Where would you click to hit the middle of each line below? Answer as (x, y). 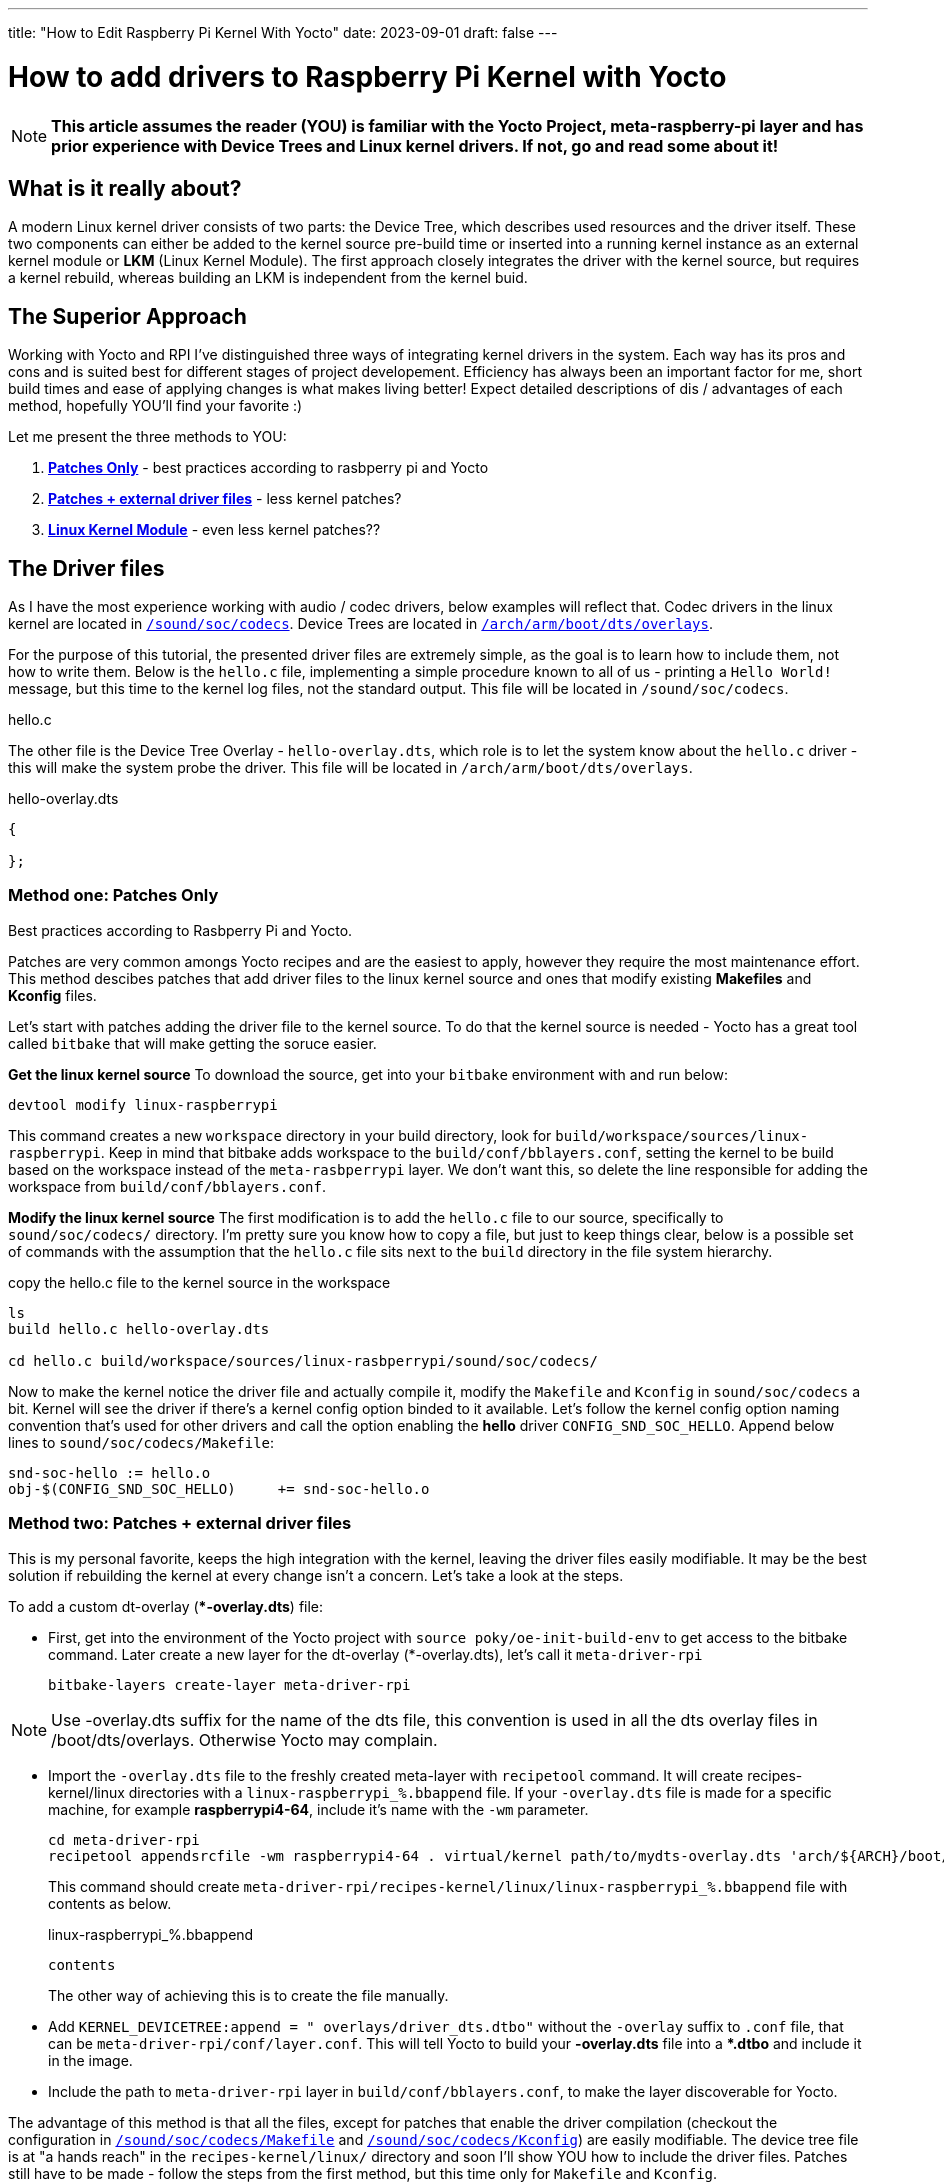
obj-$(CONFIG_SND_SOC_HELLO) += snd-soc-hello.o (219, 1488)
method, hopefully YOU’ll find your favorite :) (155, 406)
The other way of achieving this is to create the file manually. (248, 1995)
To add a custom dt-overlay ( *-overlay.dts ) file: (166, 1606)
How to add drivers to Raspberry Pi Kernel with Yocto (367, 76)
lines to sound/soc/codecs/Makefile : (141, 1442)
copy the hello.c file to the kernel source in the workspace (199, 1282)
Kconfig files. (52, 995)
